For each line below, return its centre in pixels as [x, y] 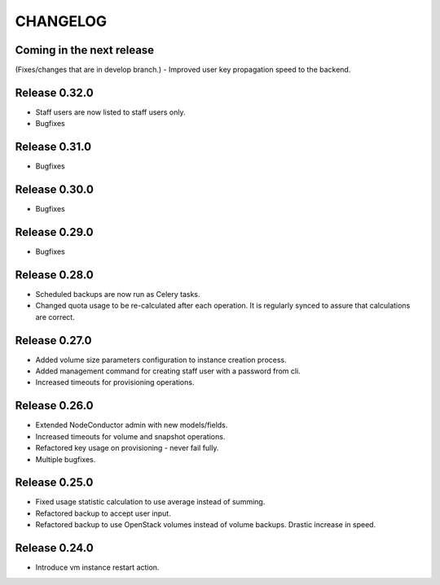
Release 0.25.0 [54, 483]
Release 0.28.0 [54, 275]
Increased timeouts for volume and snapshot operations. [130, 436]
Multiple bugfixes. [66, 459]
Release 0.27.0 [53, 341]
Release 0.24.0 [54, 548]
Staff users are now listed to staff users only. [111, 112]
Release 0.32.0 [54, 92]
